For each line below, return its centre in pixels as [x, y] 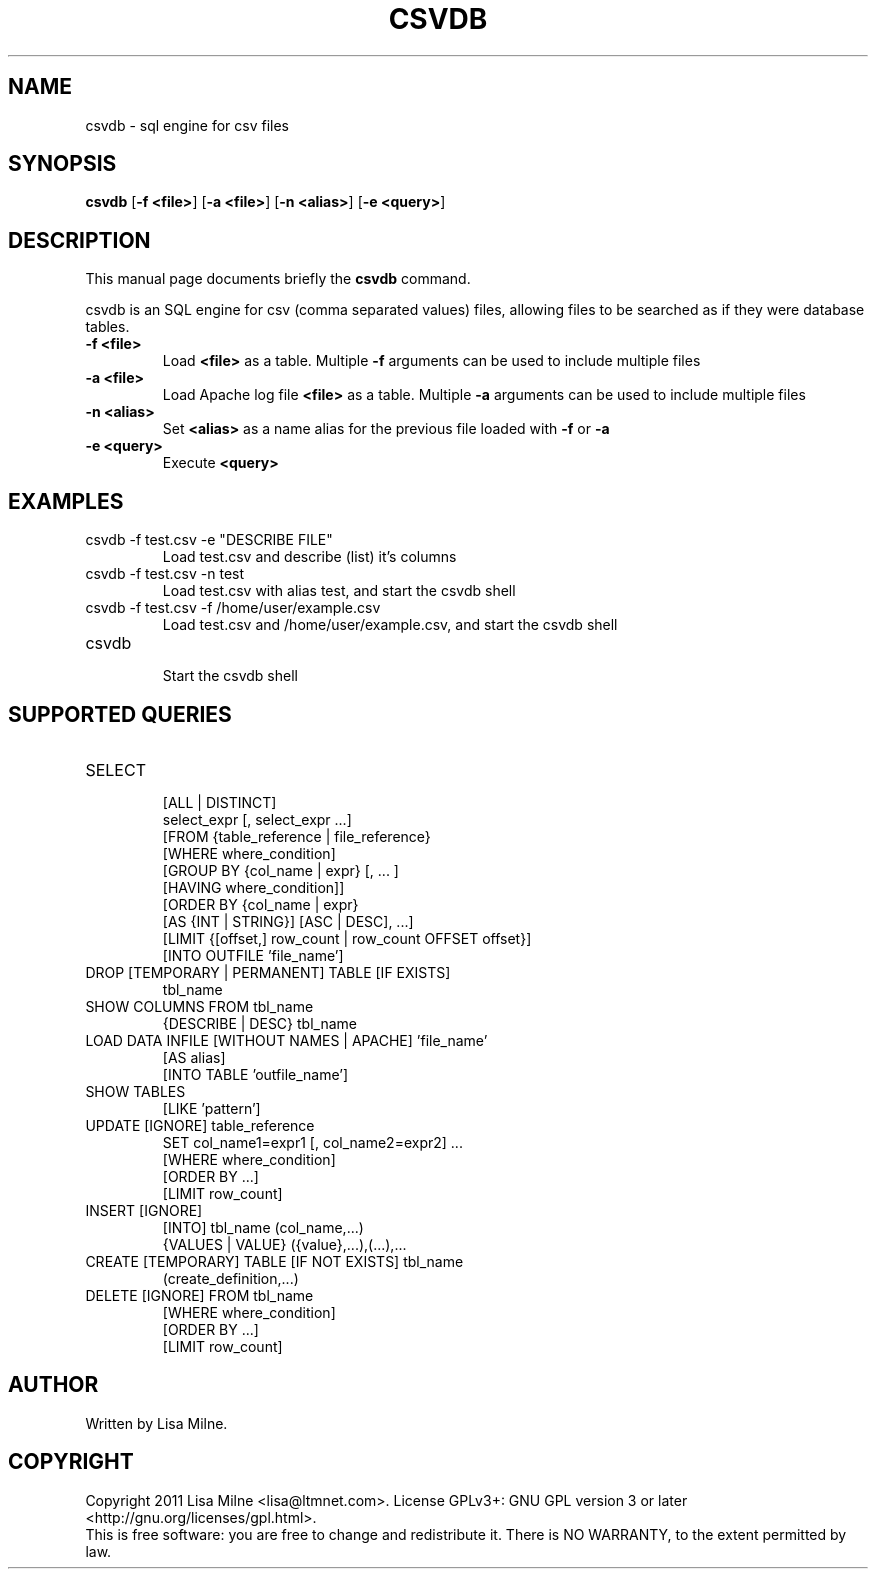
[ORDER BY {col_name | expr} [260, 904]
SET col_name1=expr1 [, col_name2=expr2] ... [312, 1142]
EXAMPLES [66, 501]
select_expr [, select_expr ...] [257, 819]
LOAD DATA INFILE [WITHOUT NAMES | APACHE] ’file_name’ [286, 1040]
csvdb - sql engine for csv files [187, 125]
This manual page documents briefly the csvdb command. [278, 279]
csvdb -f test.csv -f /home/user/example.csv [233, 608]
